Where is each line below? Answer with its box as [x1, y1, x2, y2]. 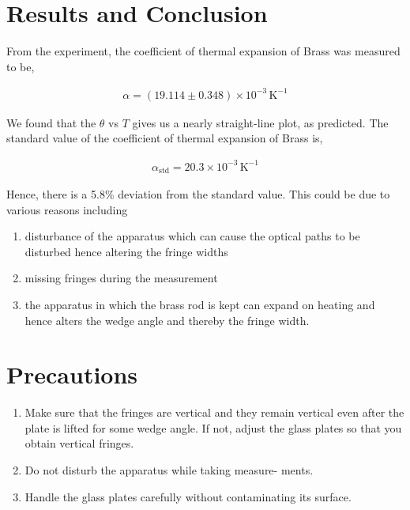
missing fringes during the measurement [24, 270, 218, 286]
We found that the [6, 114, 96, 130]
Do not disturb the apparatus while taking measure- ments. [24, 462, 314, 478]
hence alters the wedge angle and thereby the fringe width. [24, 312, 310, 328]
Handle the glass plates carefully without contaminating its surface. [24, 488, 352, 504]
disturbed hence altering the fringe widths [24, 243, 228, 259]
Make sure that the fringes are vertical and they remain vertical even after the [24, 404, 404, 421]
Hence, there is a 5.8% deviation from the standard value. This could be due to [6, 186, 390, 202]
